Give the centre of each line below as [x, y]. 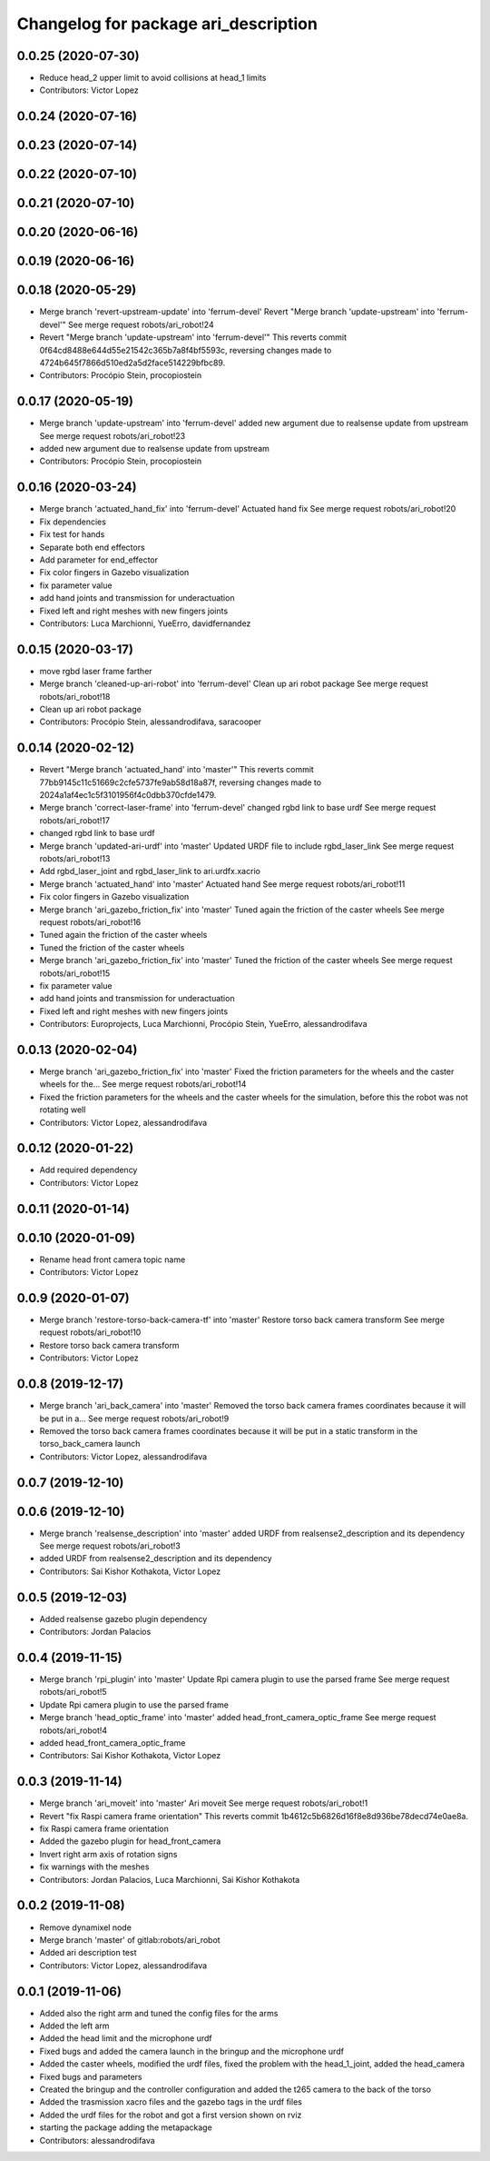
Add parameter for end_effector [99, 560]
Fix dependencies [73, 522]
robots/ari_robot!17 [75, 820]
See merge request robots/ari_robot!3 [110, 1546]
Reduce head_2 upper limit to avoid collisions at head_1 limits [153, 78]
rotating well [63, 1110]
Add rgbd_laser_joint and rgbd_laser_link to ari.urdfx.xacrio [150, 871]
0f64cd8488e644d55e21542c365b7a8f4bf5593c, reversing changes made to [186, 350]
